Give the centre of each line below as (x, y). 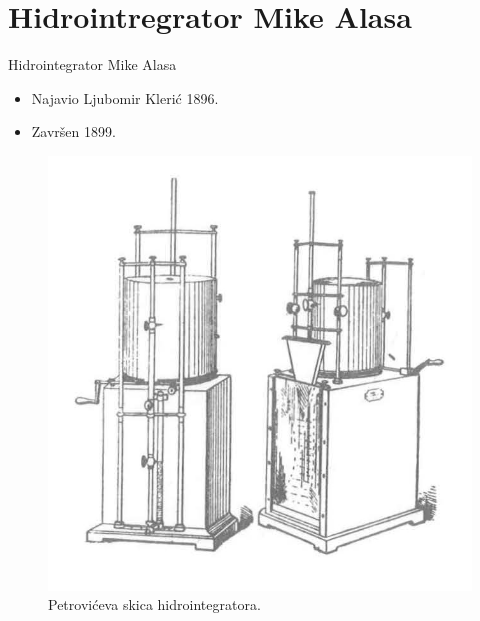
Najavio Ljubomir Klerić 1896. (125, 97)
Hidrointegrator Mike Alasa (92, 64)
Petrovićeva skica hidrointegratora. (154, 604)
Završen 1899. (73, 131)
